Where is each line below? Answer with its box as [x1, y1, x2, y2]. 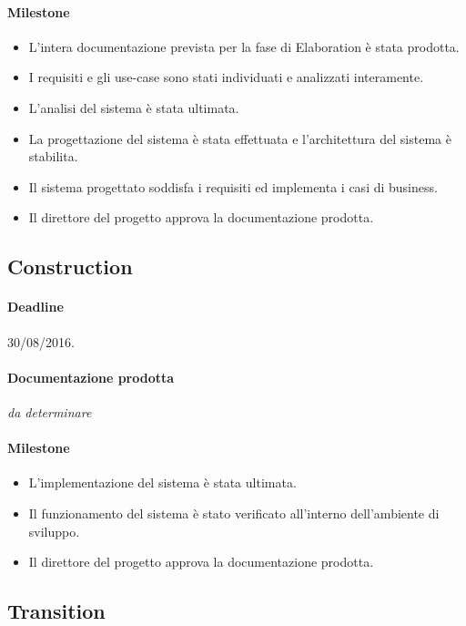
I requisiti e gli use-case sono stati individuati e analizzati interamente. [28, 67, 424, 87]
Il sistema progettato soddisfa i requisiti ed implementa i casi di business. [28, 177, 438, 196]
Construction [7, 252, 133, 281]
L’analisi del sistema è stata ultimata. [28, 97, 239, 117]
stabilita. [28, 147, 78, 166]
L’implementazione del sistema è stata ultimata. [28, 473, 297, 492]
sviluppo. [28, 521, 80, 540]
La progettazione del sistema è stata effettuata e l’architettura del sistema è [28, 128, 451, 148]
